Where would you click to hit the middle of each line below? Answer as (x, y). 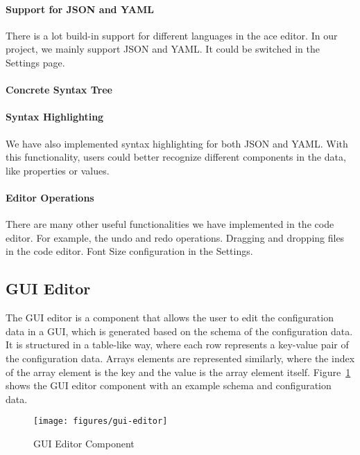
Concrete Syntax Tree (59, 90)
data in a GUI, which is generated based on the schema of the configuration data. (179, 331)
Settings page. (35, 62)
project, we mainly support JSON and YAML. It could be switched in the (163, 49)
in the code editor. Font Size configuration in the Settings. (129, 251)
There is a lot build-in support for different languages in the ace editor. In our (172, 35)
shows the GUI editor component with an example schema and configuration (169, 385)
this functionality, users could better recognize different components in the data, (176, 157)
